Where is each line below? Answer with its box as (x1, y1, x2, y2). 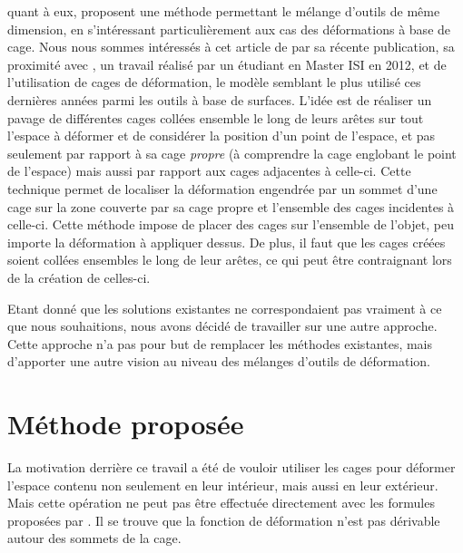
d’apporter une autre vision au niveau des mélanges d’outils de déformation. (7, 352, 431, 371)
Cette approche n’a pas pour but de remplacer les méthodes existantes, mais (7, 334, 433, 353)
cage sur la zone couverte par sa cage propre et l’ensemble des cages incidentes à (7, 197, 455, 216)
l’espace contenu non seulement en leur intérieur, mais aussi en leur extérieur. (7, 475, 438, 494)
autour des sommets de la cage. (7, 529, 182, 548)
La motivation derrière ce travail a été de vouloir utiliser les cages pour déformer (7, 458, 456, 476)
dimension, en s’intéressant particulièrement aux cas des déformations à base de (7, 19, 451, 38)
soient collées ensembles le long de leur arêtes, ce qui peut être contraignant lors (7, 250, 452, 269)
